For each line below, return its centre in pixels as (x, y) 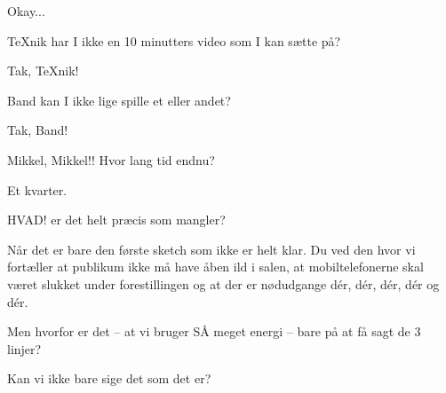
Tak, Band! (38, 130)
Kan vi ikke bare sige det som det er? (109, 378)
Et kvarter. (37, 189)
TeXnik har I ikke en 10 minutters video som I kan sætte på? (174, 40)
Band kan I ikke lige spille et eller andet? (119, 100)
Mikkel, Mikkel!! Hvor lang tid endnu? (111, 159)
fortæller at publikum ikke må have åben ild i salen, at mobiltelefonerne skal (215, 267)
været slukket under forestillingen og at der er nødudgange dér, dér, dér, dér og (223, 283)
